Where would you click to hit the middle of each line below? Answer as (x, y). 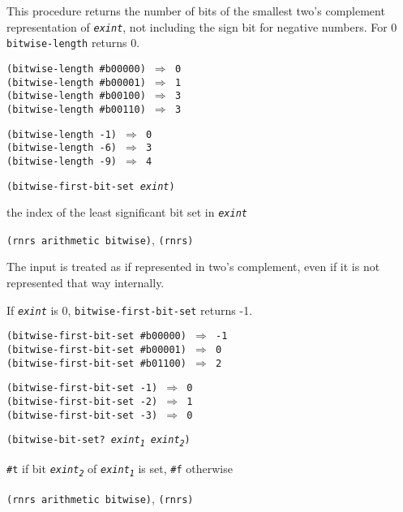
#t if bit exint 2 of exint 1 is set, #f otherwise (120, 469)
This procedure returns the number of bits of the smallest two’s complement (196, 11)
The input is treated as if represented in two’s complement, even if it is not (193, 267)
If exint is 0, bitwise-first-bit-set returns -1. (130, 310)
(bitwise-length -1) (62, 134)
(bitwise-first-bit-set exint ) (91, 186)
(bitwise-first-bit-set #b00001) (96, 349)
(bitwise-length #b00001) (76, 82)
